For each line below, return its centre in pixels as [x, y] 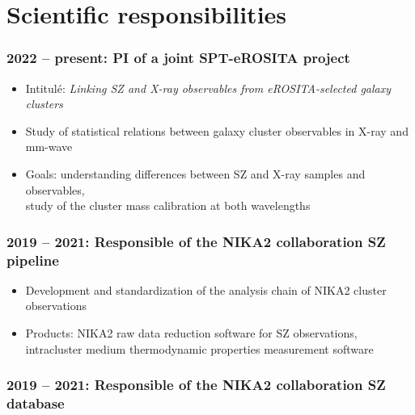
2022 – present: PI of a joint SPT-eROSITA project [178, 58]
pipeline [33, 260]
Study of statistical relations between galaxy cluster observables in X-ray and [217, 130]
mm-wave [49, 147]
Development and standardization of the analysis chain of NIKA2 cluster [206, 289]
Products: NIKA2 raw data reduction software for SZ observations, [191, 333]
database [36, 403]
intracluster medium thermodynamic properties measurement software [199, 348]
